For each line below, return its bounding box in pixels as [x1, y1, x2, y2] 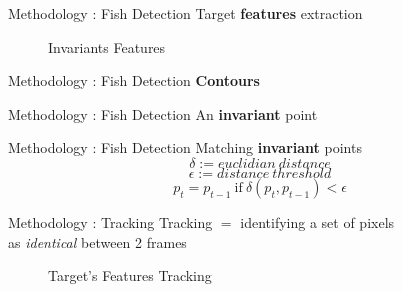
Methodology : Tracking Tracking [8, 211, 213, 232]
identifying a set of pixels [240, 211, 395, 232]
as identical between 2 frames [8, 231, 187, 252]
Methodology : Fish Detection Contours [8, 70, 260, 91]
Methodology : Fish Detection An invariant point [8, 103, 318, 124]
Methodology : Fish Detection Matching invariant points [8, 137, 362, 158]
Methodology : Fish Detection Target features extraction [8, 3, 363, 23]
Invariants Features [48, 36, 166, 57]
